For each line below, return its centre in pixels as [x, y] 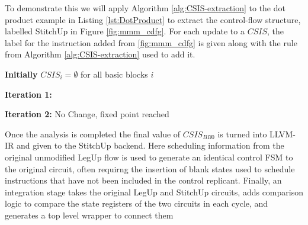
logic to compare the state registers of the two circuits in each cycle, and [137, 203]
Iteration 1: [28, 94]
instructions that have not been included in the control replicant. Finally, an [143, 180]
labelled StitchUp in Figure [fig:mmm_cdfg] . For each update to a [125, 31]
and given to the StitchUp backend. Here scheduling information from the [150, 145]
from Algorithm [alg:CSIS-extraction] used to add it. [100, 54]
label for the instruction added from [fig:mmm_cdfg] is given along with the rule [151, 42]
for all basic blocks [114, 74]
